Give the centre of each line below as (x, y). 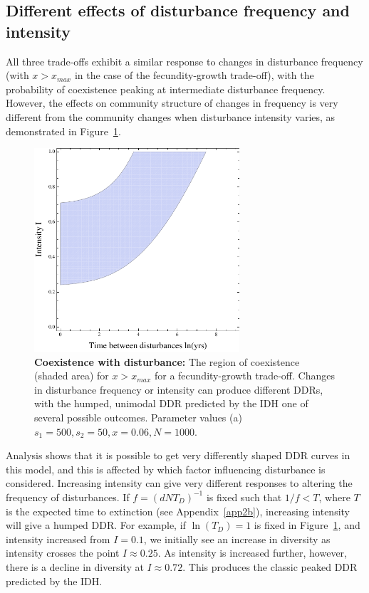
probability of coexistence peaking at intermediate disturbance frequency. (166, 89)
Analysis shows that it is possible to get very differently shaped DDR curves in (178, 455)
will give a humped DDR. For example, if (96, 525)
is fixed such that (244, 497)
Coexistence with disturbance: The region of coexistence (167, 361)
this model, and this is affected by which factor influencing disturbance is (166, 469)
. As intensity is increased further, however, (253, 553)
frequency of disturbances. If (68, 497)
